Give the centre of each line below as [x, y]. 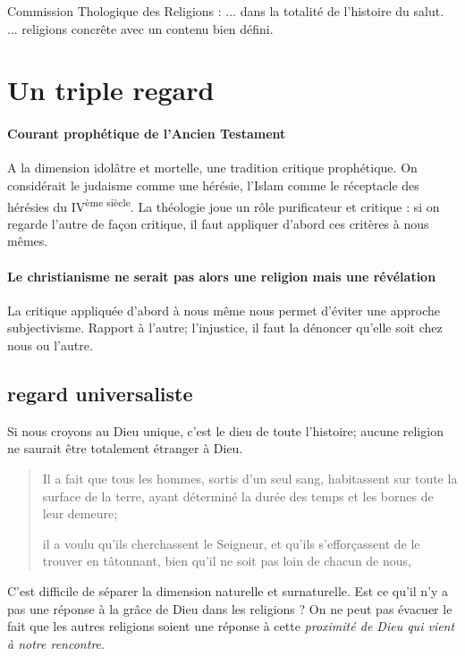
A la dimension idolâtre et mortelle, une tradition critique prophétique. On [212, 168]
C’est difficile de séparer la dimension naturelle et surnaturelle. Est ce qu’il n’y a [228, 590]
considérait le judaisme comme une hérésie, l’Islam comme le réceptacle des [213, 185]
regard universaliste [100, 393]
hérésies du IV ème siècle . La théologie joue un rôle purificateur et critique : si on [224, 205]
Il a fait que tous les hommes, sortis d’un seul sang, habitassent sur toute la [250, 478]
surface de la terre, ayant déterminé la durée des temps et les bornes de [238, 496]
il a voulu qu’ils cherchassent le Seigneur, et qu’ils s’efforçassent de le [231, 543]
